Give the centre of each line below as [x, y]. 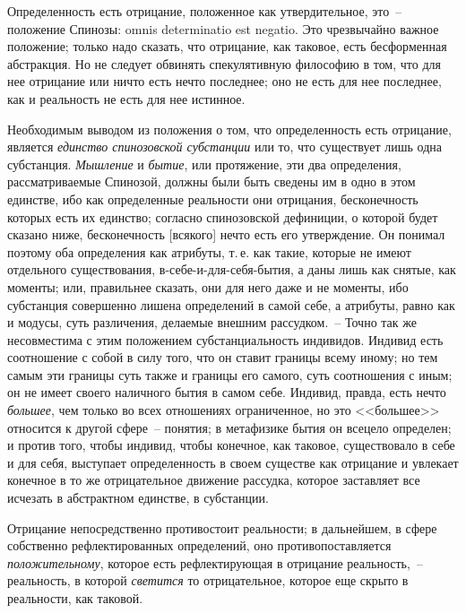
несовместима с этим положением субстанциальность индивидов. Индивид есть [225, 339]
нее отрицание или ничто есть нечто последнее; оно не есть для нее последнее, [224, 81]
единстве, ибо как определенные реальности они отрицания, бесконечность [213, 199]
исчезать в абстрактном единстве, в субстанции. [138, 498]
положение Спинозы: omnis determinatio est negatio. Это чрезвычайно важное [223, 28]
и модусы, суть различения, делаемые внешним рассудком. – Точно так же [212, 322]
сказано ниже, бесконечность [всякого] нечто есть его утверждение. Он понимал [226, 234]
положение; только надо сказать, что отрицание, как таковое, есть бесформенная [227, 46]
